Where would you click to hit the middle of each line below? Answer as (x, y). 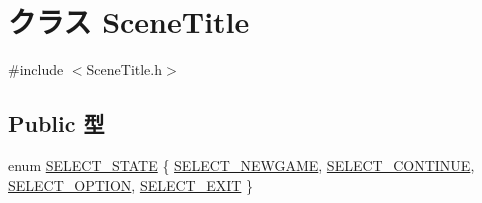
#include (36, 69)
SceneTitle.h (124, 69)
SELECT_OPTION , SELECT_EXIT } (131, 184)
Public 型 (56, 123)
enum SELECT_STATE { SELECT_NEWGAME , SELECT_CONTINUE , (241, 164)
